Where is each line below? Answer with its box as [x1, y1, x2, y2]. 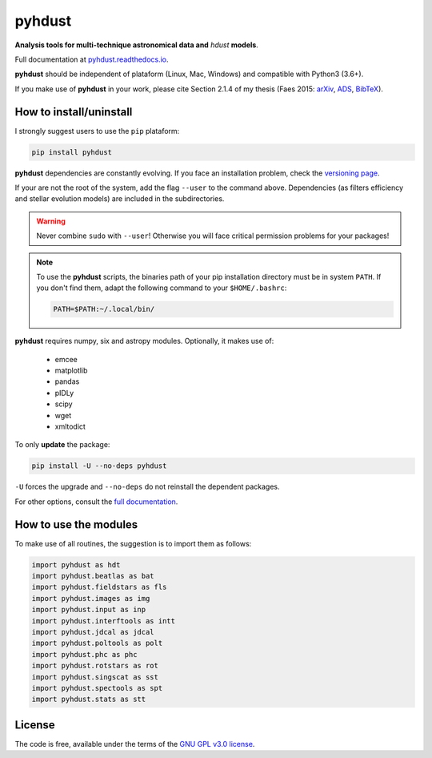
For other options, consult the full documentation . [14, 497, 178, 506]
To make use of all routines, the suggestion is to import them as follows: [14, 538, 252, 548]
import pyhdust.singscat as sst [31, 672, 159, 681]
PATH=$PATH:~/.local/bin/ [53, 304, 155, 314]
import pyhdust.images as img [31, 594, 150, 603]
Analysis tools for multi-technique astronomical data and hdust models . [14, 40, 259, 50]
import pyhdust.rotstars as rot [31, 661, 159, 671]
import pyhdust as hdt [31, 560, 121, 569]
